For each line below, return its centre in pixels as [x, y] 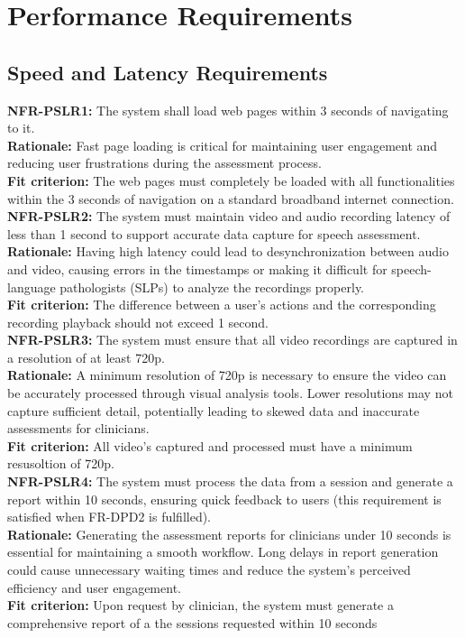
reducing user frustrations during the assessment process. [164, 163]
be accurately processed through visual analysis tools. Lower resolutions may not [230, 393]
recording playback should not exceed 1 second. [138, 322]
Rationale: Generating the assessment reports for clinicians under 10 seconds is [229, 534]
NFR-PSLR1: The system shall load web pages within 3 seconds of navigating [228, 110]
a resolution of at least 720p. [86, 357]
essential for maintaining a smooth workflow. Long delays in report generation [223, 552]
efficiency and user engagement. [94, 587]
